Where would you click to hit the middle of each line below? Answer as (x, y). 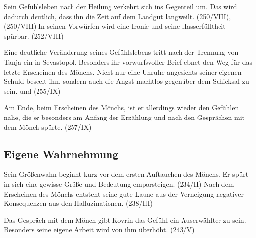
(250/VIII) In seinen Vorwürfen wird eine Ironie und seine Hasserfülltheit (115, 26)
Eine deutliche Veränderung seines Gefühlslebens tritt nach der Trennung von (121, 52)
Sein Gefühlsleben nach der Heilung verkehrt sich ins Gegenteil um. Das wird (121, 6)
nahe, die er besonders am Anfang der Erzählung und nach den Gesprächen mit (125, 117)
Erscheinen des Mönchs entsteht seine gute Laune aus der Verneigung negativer (124, 193)
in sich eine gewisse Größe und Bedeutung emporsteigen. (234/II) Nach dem (119, 183)
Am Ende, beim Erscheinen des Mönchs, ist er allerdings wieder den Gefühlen (122, 107)
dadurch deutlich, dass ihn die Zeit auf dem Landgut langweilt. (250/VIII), (118, 16)
